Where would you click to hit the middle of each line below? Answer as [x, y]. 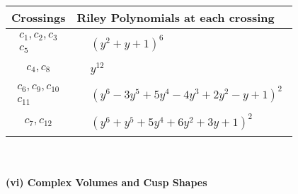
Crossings [39, 17]
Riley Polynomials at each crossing [176, 17]
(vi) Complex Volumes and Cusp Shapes [107, 182]
